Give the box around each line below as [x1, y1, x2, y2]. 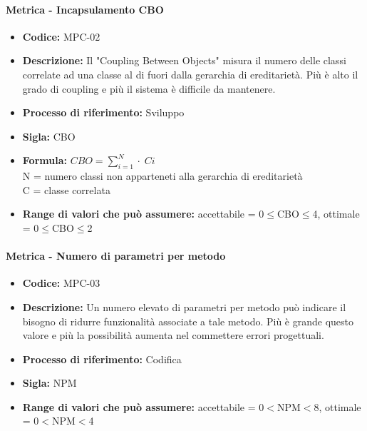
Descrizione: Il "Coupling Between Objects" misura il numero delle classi [22, 53, 346, 68]
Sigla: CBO [22, 128, 76, 143]
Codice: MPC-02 [22, 29, 100, 44]
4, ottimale [312, 206, 360, 221]
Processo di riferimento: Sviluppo [22, 105, 185, 120]
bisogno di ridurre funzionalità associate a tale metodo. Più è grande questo [22, 313, 354, 328]
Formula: [22, 153, 67, 168]
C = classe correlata [22, 182, 110, 197]
